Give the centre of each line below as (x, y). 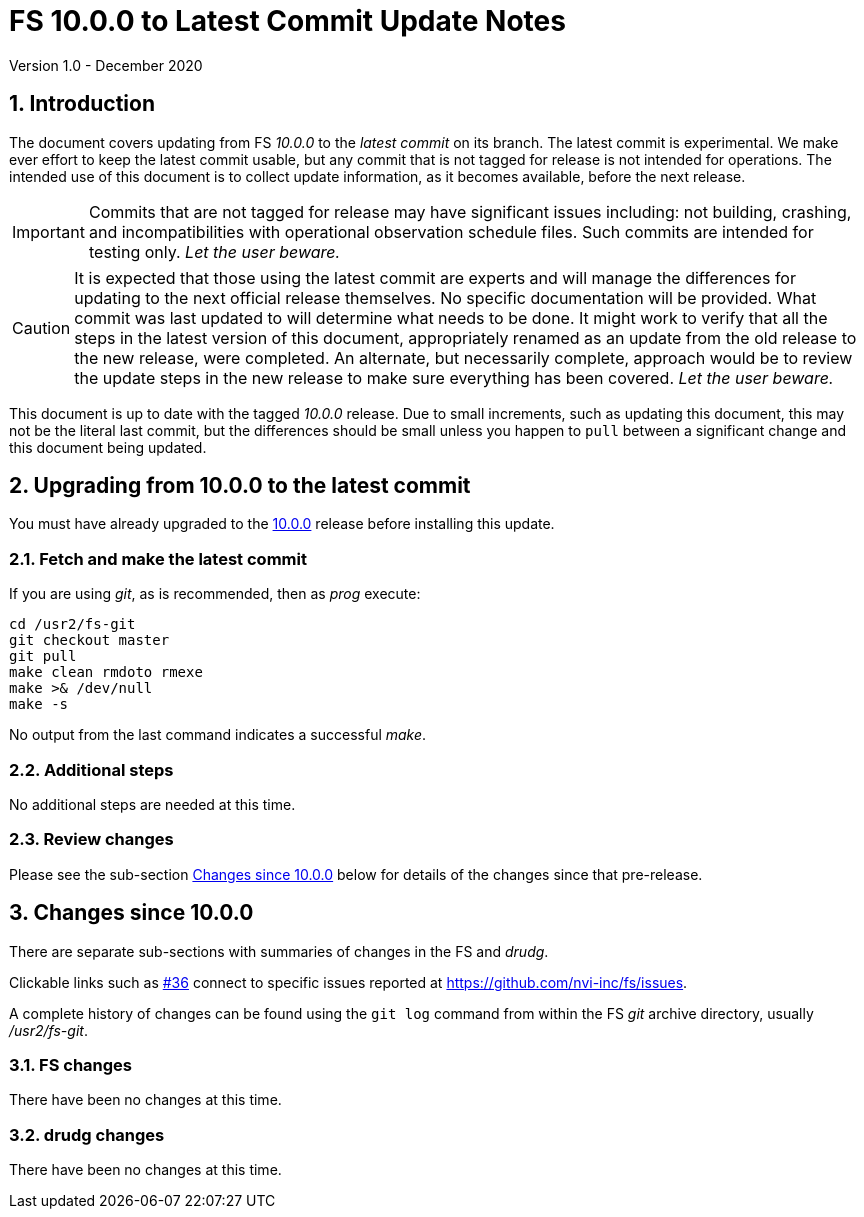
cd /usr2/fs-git (72, 624)
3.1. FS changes (71, 1064)
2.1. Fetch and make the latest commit (158, 558)
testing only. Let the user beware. (214, 251)
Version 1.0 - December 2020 (106, 65)
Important (48, 231)
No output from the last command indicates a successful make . (218, 735)
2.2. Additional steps (91, 769)
